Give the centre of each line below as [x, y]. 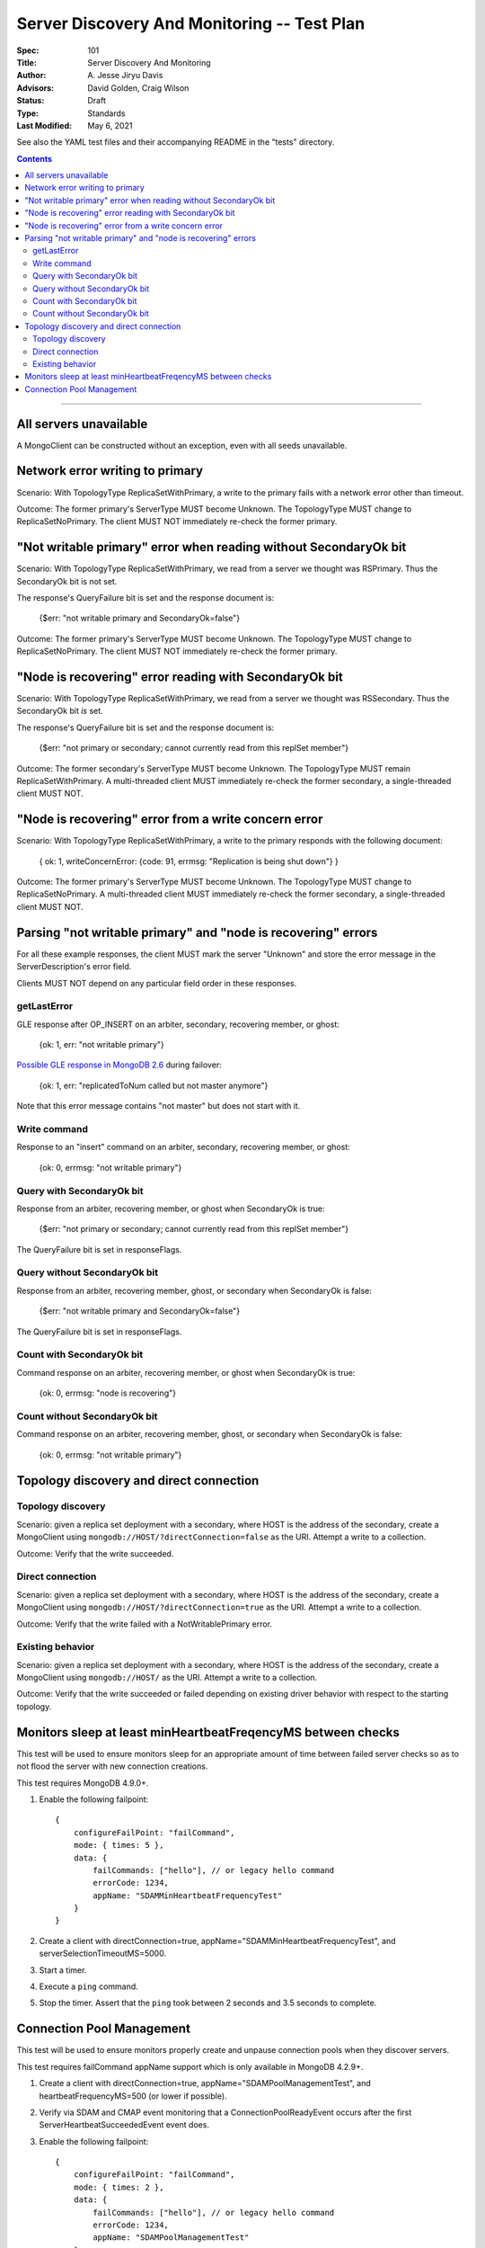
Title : [27, 62]
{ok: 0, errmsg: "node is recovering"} [108, 1393]
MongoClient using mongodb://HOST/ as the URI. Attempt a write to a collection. [167, 1678]
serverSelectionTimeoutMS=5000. [102, 1954]
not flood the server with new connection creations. [112, 1766]
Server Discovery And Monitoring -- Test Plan [191, 23]
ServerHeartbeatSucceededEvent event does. [124, 2125]
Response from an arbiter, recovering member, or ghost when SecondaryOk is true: [171, 1209]
